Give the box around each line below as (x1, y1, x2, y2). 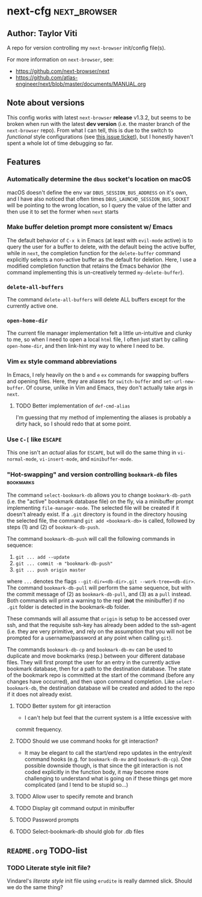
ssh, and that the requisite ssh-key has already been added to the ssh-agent (7, 622, 197, 629)
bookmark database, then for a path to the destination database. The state (7, 665, 191, 673)
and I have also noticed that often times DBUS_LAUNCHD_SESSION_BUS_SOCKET (7, 195, 190, 203)
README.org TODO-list (7, 845, 88, 855)
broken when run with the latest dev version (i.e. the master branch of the (7, 120, 191, 127)
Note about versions (7, 98, 85, 108)
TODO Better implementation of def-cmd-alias (15, 402, 130, 409)
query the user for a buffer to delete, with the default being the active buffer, (7, 243, 196, 250)
